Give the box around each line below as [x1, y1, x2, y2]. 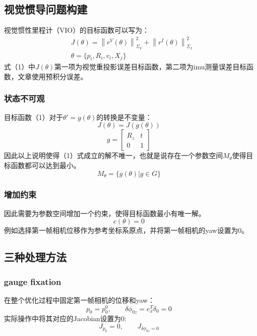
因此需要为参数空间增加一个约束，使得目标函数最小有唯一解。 [4, 208, 205, 218]
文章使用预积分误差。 [17, 71, 87, 81]
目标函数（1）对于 [4, 112, 63, 122]
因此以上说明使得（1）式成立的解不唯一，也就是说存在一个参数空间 [4, 150, 223, 161]
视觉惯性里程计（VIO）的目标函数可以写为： [4, 25, 149, 35]
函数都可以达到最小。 [10, 160, 80, 170]
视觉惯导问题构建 [4, 1, 87, 17]
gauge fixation [4, 275, 62, 287]
